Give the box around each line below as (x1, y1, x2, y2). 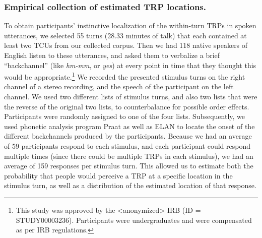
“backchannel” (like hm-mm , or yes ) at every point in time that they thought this (4, 59, 256, 70)
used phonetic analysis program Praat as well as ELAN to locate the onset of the (4, 121, 255, 131)
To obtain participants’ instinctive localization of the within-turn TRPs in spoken (4, 20, 256, 31)
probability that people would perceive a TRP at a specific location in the (4, 170, 233, 181)
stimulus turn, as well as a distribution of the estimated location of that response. (4, 180, 256, 191)
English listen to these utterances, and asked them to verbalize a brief (4, 50, 220, 60)
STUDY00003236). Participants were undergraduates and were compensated (16, 214, 252, 225)
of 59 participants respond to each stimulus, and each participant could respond (4, 141, 251, 151)
